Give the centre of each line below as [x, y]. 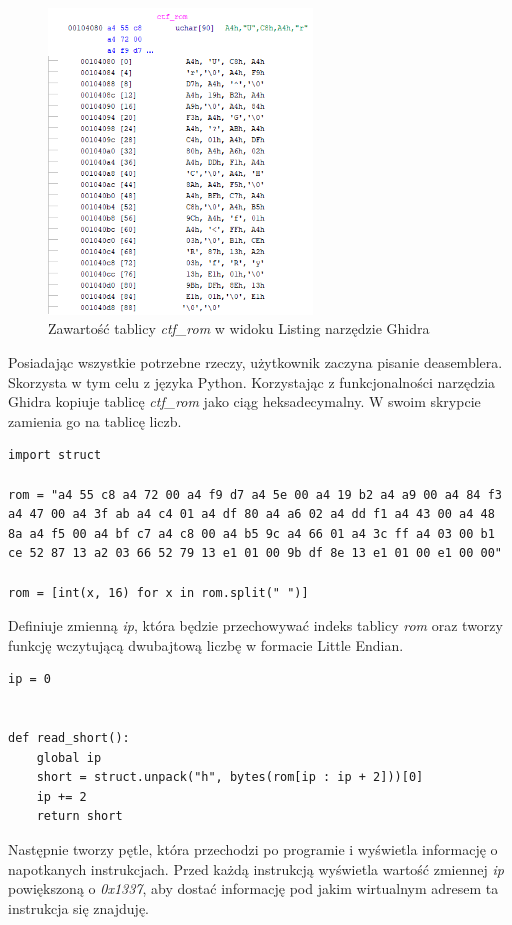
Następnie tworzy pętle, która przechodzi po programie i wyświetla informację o [253, 849]
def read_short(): [69, 738]
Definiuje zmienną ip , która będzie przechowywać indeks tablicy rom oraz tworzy [255, 625]
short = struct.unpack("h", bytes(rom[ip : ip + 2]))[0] [230, 777]
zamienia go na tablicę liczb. [95, 420]
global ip [69, 757]
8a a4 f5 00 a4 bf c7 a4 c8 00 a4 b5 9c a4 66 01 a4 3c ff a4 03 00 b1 [251, 533]
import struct [55, 455]
